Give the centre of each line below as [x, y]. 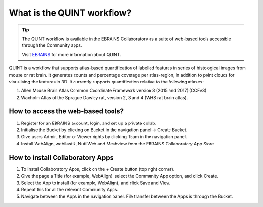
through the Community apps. [52, 45]
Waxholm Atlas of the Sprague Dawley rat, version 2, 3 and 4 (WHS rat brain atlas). [104, 97]
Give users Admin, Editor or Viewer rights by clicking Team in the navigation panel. [104, 137]
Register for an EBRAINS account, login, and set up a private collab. [89, 123]
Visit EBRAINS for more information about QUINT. [72, 54]
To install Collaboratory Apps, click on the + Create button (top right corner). [98, 169]
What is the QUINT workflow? [70, 13]
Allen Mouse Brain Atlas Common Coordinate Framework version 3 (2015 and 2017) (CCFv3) [114, 91]
